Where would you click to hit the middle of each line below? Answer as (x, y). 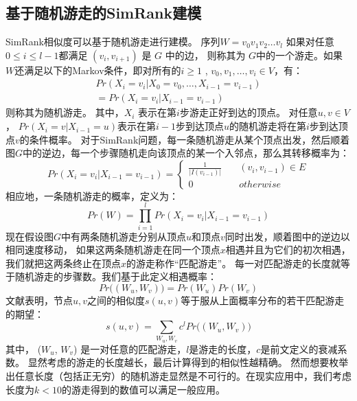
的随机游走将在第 (267, 126)
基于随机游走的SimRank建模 (104, 13)
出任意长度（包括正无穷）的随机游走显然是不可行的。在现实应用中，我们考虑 (178, 376)
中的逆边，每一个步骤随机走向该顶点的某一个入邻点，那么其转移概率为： (186, 153)
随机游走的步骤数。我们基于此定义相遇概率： (116, 276)
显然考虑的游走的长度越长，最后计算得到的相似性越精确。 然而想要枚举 (188, 362)
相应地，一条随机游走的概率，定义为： (92, 195)
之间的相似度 (116, 300)
